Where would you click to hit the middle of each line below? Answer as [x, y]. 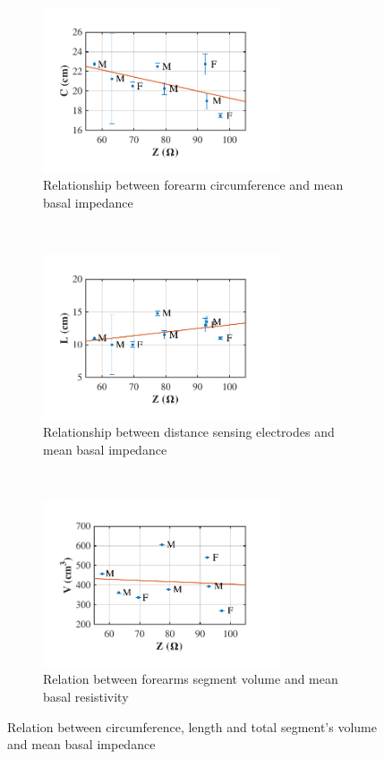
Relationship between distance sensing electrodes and [189, 432]
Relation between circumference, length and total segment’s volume [192, 726]
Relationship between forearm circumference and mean [193, 185]
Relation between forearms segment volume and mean [191, 679]
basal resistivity [86, 697]
